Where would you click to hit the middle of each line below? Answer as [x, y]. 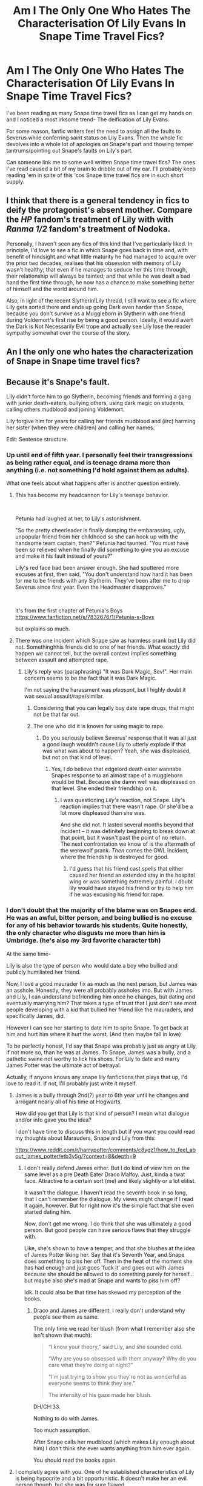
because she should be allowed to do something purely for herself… [109, 1274]
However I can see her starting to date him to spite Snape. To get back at [98, 1028]
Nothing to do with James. [66, 1418]
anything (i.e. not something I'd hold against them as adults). [98, 470]
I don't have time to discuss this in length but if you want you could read [105, 1131]
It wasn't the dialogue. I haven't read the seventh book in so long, [106, 1193]
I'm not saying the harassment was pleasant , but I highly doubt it [105, 690]
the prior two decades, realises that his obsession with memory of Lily [94, 263]
